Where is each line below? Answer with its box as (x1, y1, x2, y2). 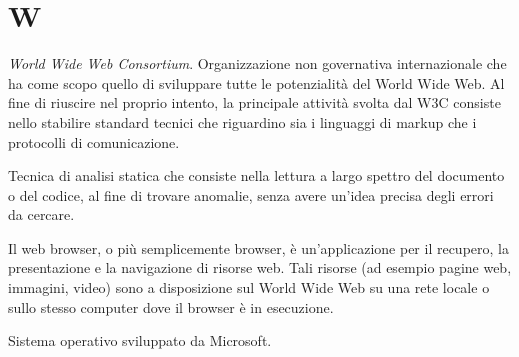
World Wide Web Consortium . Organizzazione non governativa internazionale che (8, 53, 507, 74)
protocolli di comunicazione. (8, 131, 180, 152)
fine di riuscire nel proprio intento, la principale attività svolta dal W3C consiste (8, 92, 501, 113)
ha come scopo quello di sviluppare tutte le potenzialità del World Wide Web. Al (8, 72, 505, 93)
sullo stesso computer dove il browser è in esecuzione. (8, 296, 334, 317)
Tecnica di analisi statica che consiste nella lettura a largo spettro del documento (8, 165, 505, 186)
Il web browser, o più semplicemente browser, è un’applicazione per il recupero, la (8, 237, 509, 258)
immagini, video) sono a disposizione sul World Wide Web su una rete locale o (8, 277, 490, 298)
